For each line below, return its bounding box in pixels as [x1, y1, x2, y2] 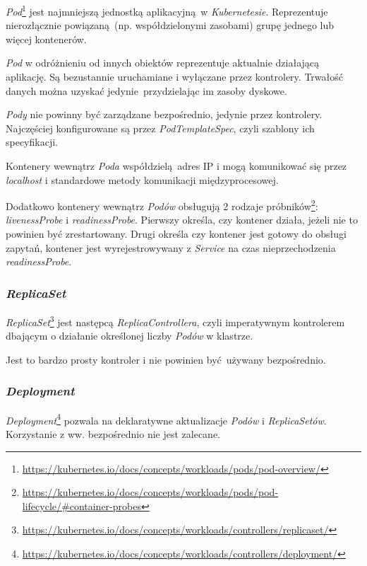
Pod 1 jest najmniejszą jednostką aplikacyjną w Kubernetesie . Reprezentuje [6, 2, 328, 18]
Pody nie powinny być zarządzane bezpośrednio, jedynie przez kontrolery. [6, 107, 323, 122]
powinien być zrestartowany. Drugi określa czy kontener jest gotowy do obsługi [6, 226, 347, 241]
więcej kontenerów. [6, 31, 87, 46]
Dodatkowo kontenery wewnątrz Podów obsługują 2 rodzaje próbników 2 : [6, 197, 318, 213]
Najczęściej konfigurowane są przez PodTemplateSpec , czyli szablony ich [6, 120, 315, 135]
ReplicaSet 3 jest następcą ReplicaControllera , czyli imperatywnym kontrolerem [6, 313, 345, 329]
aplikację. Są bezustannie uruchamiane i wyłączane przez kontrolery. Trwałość [6, 69, 343, 84]
